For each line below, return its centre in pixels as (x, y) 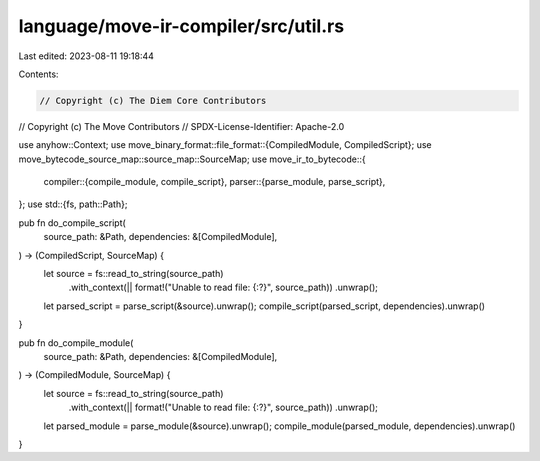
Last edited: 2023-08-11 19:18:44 (86, 56)
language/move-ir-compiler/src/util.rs (181, 26)
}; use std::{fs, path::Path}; (73, 204)
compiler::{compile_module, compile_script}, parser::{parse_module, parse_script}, (214, 182)
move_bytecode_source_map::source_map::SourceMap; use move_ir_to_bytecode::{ (192, 159)
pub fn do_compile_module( (76, 342)
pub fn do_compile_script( (72, 222)
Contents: (38, 74)
